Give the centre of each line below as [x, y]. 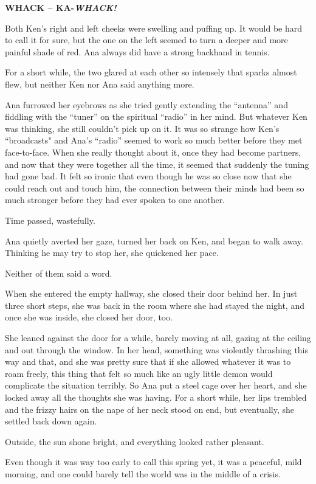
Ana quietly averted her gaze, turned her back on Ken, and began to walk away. [154, 240]
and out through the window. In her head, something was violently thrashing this [157, 349]
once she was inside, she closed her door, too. [89, 317]
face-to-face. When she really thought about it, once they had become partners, [153, 152]
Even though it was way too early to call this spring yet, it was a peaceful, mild [153, 462]
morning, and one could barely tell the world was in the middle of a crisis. [143, 474]
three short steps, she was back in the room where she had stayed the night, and [155, 305]
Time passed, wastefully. [50, 220]
